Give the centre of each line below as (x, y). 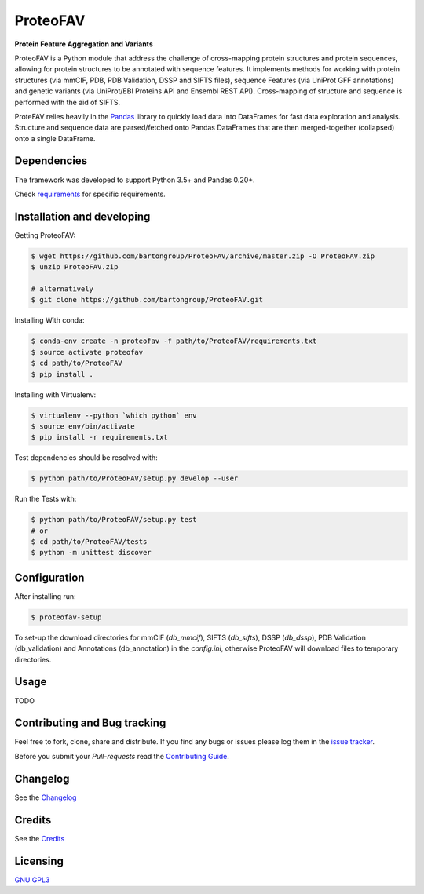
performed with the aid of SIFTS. (68, 102)
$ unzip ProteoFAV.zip (75, 267)
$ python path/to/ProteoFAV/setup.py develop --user (135, 478)
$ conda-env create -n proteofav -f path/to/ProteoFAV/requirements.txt (174, 341)
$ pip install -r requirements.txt (99, 437)
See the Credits (40, 838)
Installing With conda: (50, 320)
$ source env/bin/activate (83, 426)
